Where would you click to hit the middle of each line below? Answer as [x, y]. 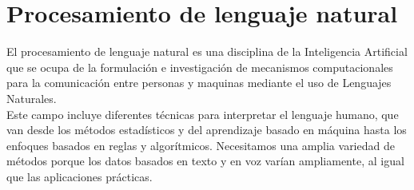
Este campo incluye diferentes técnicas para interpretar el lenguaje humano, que [203, 114]
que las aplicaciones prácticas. [80, 176]
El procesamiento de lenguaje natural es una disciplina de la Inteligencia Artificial [207, 51]
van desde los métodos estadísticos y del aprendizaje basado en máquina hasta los [207, 130]
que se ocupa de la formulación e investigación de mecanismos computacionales [200, 67]
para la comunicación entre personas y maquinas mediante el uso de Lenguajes [199, 83]
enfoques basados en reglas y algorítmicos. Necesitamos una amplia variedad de [201, 145]
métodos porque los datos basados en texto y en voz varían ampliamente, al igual [205, 161]
